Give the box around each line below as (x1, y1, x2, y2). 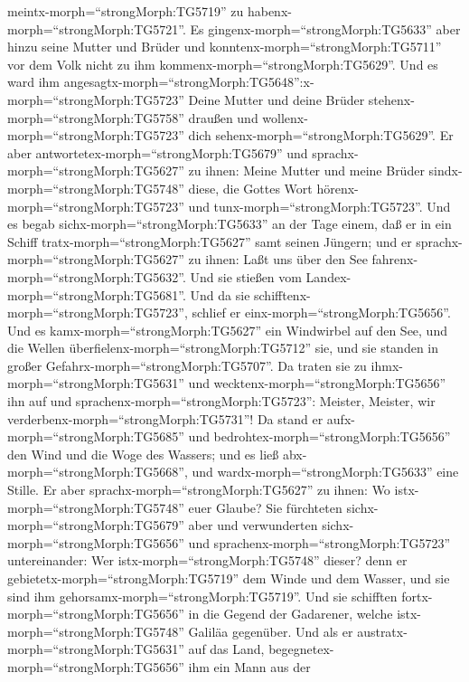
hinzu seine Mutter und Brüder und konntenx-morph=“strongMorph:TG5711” (7, 37, 442, 56)
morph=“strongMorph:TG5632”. (7, 267, 186, 286)
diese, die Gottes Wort (188, 178, 313, 197)
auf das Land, (188, 639, 265, 658)
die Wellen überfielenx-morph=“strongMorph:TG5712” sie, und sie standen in (7, 338, 439, 357)
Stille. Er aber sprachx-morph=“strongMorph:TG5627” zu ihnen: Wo (7, 480, 390, 499)
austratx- (357, 621, 408, 640)
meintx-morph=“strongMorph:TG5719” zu (7, 2, 244, 20)
